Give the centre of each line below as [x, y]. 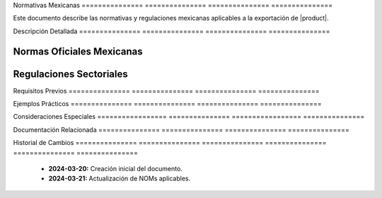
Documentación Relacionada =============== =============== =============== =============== [181, 129]
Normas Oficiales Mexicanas [78, 51]
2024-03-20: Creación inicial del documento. [116, 169]
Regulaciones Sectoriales [70, 74]
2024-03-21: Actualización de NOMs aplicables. [120, 179]
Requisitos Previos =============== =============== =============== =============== [166, 91]
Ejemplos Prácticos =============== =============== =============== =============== [167, 104]
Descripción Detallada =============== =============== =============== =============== [172, 31]
